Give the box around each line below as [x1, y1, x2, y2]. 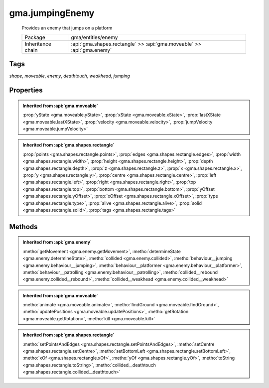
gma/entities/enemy [71, 34, 118, 41]
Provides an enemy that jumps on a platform [21, 25, 113, 31]
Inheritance [24, 40, 52, 47]
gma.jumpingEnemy [9, 7, 95, 18]
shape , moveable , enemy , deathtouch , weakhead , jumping [9, 73, 131, 79]
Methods [9, 222, 38, 231]
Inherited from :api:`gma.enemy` [22, 239, 92, 245]
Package [24, 34, 45, 41]
